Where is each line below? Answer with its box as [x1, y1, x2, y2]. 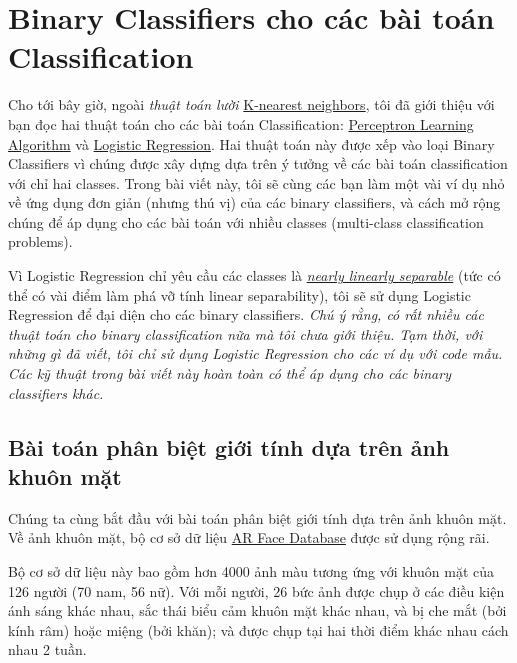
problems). [8, 231, 73, 252]
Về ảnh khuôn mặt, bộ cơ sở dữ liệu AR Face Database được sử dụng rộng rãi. [8, 527, 490, 548]
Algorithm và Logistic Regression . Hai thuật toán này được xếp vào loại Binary [8, 133, 495, 154]
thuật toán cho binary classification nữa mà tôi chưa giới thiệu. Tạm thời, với [8, 323, 483, 344]
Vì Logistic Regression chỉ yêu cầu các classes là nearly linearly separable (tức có [8, 265, 501, 286]
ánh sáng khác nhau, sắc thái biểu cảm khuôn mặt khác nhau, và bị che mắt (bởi [8, 600, 507, 621]
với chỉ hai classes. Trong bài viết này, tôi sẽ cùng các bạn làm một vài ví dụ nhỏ [8, 172, 505, 193]
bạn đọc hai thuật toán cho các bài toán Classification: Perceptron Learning [8, 113, 474, 134]
